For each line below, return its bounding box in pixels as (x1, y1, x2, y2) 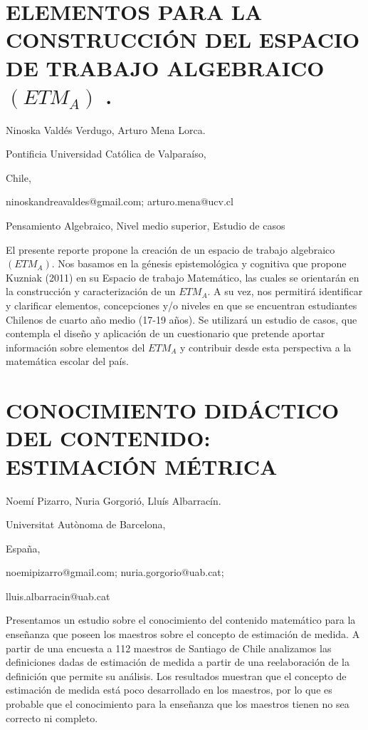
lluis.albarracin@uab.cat (6, 588, 110, 603)
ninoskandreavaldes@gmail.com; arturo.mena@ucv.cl (6, 194, 233, 209)
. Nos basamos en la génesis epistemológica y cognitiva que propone (51, 256, 347, 271)
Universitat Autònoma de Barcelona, (6, 517, 166, 532)
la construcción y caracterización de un (6, 284, 176, 299)
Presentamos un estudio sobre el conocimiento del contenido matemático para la (6, 612, 356, 627)
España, (6, 540, 41, 555)
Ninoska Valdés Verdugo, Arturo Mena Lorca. (6, 122, 206, 137)
